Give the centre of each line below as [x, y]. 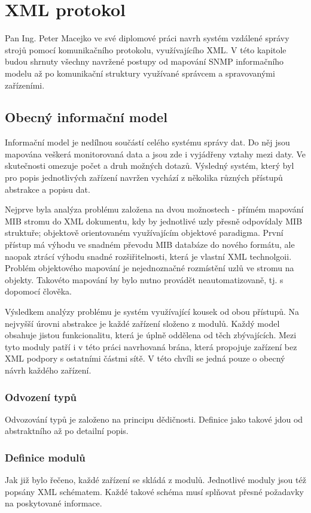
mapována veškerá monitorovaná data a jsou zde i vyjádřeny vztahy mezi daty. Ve [155, 154]
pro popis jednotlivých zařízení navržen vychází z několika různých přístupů [144, 177]
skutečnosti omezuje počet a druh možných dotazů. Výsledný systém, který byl [150, 166]
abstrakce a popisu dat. [48, 189]
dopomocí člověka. [38, 291]
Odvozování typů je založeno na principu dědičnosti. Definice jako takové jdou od [154, 419]
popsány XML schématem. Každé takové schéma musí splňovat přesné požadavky [154, 491]
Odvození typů [41, 397]
